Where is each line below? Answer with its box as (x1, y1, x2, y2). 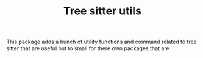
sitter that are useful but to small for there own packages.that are (6, 45, 169, 52)
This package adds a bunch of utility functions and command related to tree (6, 38, 197, 46)
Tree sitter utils (63, 4, 142, 18)
